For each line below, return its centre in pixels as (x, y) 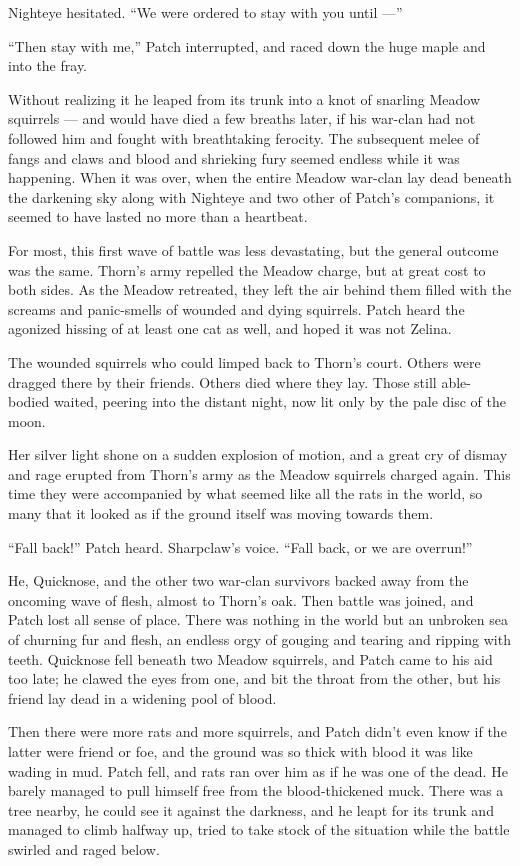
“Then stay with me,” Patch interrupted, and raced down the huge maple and (247, 45)
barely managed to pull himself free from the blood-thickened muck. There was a (256, 790)
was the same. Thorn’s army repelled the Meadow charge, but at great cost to (247, 269)
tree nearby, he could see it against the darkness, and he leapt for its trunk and (251, 809)
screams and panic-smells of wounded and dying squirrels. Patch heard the (236, 308)
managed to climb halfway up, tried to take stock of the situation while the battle (259, 829)
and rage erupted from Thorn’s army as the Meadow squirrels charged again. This (259, 473)
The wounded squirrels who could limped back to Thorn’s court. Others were (244, 361)
